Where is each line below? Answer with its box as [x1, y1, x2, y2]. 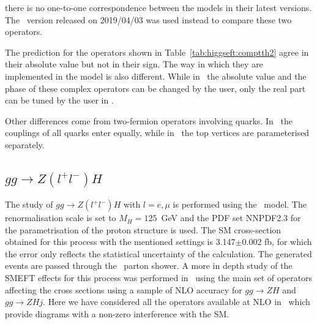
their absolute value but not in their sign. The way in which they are [5, 58, 263, 70]
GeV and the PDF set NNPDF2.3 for [161, 211, 301, 224]
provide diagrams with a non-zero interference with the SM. [5, 307, 229, 320]
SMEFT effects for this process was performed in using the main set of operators [5, 271, 313, 284]
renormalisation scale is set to [5, 211, 116, 224]
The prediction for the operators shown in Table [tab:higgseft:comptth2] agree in [5, 45, 309, 58]
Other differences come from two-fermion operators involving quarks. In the [5, 114, 293, 127]
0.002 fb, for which [242, 235, 312, 248]
